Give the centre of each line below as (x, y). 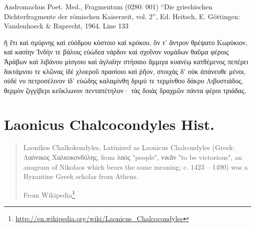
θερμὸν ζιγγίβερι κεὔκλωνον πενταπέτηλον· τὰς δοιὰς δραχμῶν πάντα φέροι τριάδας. (125, 90)
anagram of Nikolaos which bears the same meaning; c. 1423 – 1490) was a (136, 166)
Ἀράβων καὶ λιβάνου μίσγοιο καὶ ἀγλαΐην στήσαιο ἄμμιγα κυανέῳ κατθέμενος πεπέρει (126, 61)
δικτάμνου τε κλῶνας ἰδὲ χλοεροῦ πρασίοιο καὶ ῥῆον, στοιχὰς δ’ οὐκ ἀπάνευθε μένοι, (125, 71)
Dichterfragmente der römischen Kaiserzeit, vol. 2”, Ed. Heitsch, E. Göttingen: (122, 16)
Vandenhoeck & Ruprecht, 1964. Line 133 (66, 26)
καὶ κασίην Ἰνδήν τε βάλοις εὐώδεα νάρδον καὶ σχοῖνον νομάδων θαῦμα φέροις (116, 52)
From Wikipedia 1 (49, 194)
